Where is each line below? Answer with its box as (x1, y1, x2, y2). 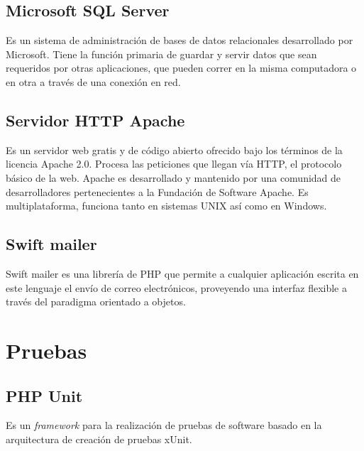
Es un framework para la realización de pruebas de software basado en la (6, 418, 322, 433)
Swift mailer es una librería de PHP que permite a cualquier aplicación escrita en (6, 266, 359, 281)
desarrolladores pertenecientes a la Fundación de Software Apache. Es (6, 184, 309, 199)
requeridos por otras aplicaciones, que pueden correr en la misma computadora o (6, 60, 357, 75)
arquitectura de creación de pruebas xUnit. (6, 431, 192, 446)
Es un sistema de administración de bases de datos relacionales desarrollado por (6, 33, 353, 48)
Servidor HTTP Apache (6, 109, 185, 131)
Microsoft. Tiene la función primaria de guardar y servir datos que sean (6, 46, 317, 61)
